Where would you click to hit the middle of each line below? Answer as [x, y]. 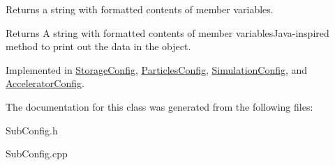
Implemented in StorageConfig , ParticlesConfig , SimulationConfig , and [157, 69]
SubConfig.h [32, 130]
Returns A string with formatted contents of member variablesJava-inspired [167, 32]
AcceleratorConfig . [45, 83]
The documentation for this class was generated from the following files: [159, 106]
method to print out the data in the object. [98, 46]
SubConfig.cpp [37, 154]
